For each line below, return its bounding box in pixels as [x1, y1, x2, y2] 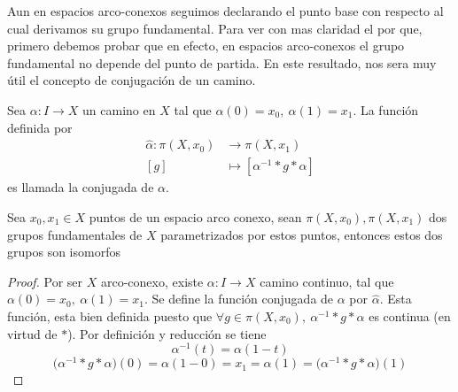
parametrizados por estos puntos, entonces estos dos [160, 225, 443, 243]
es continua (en [369, 307, 451, 325]
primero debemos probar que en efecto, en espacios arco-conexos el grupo [7, 36, 405, 55]
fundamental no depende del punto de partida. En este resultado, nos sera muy [7, 53, 437, 72]
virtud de [7, 324, 58, 342]
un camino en [82, 100, 156, 119]
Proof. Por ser [7, 272, 83, 290]
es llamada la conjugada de [7, 178, 154, 196]
